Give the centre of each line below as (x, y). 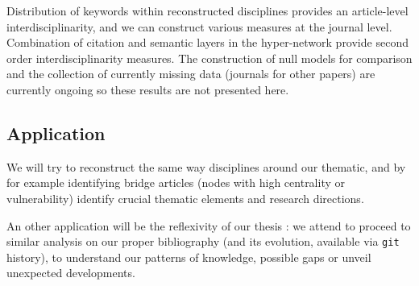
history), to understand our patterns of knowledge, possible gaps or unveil (189, 257)
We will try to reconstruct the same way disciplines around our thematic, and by (206, 166)
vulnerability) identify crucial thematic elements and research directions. (185, 198)
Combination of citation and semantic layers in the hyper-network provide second (207, 42)
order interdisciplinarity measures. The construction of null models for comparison (209, 58)
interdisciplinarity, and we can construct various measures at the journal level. (199, 26)
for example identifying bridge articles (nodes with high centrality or (176, 182)
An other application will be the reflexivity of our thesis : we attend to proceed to (209, 225)
